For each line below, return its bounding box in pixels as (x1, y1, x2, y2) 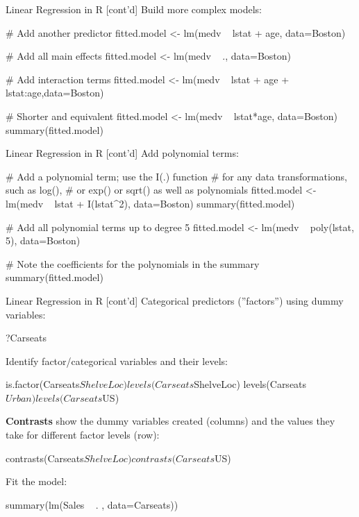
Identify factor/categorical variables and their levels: (6, 353, 228, 368)
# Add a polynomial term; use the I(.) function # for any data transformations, (6, 169, 347, 183)
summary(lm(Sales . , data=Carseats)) (6, 497, 178, 511)
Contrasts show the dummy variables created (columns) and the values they (6, 414, 335, 428)
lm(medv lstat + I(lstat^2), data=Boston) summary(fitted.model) (6, 196, 295, 210)
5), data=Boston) (6, 233, 81, 248)
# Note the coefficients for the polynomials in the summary (6, 256, 260, 271)
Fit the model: (6, 474, 67, 489)
